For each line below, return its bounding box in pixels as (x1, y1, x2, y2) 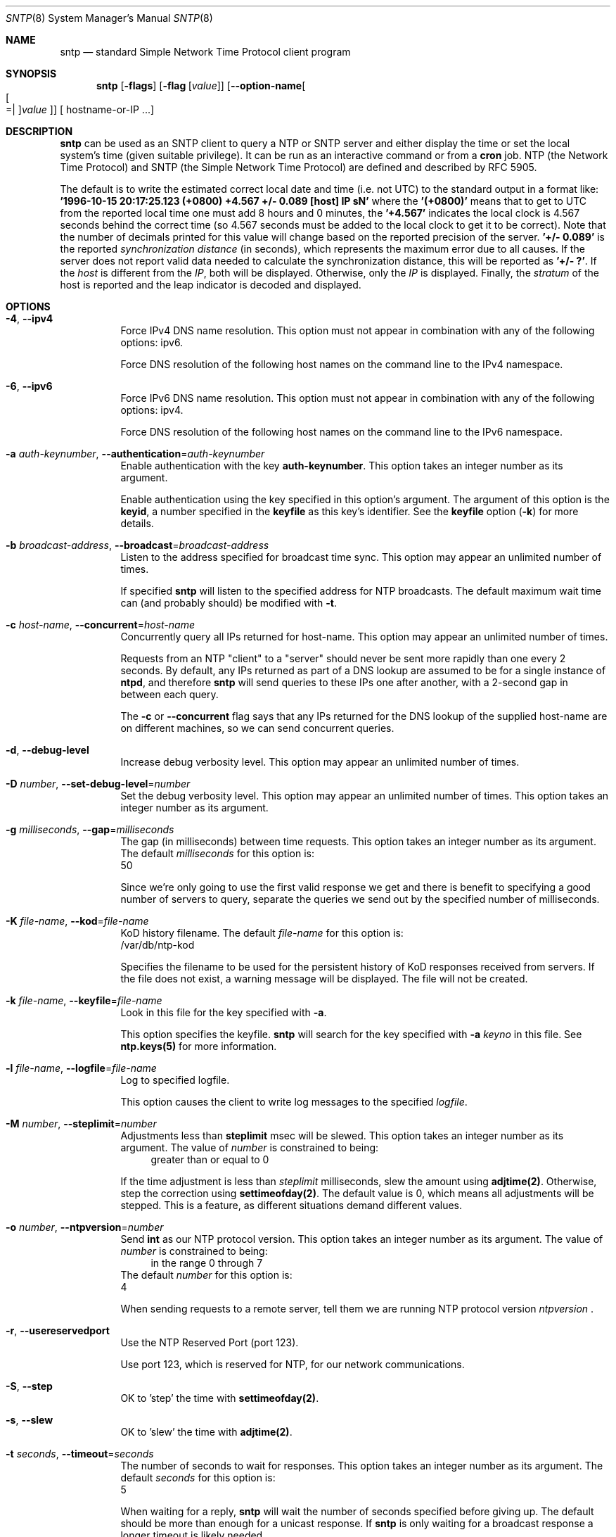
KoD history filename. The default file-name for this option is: (120, 927, 404, 939)
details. (120, 517, 154, 529)
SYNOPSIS (6, 68, 57, 80)
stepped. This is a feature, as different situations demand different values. (120, 1199, 462, 1211)
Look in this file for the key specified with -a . (120, 1006, 327, 1018)
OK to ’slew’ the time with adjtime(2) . (120, 1426, 293, 1438)
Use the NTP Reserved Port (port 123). (120, 1336, 299, 1348)
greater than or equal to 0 (150, 1153, 269, 1165)
